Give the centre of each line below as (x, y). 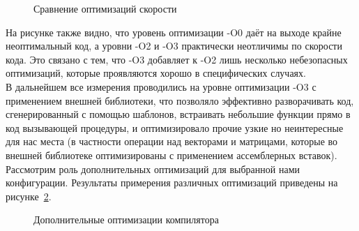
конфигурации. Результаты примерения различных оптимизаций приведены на (172, 182)
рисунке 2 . (29, 196)
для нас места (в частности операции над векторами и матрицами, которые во (172, 141)
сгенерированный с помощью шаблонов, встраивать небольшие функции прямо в (178, 114)
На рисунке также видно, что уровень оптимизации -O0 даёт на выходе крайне (174, 32)
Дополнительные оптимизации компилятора (126, 219)
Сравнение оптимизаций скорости (105, 8)
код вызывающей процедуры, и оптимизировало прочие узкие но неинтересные (175, 127)
